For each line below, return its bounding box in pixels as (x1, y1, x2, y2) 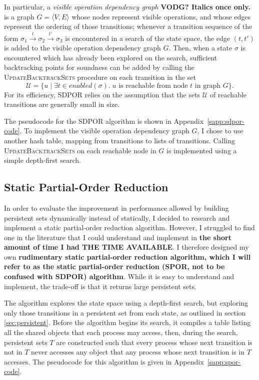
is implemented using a (166, 145, 237, 155)
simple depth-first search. (4, 155, 81, 165)
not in (4, 347, 22, 357)
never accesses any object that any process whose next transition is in (31, 347, 244, 357)
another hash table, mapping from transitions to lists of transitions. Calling (4, 135, 235, 145)
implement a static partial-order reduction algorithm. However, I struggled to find (4, 222, 255, 233)
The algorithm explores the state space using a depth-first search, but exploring (4, 298, 248, 308)
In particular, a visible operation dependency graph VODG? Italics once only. (4, 1, 250, 11)
